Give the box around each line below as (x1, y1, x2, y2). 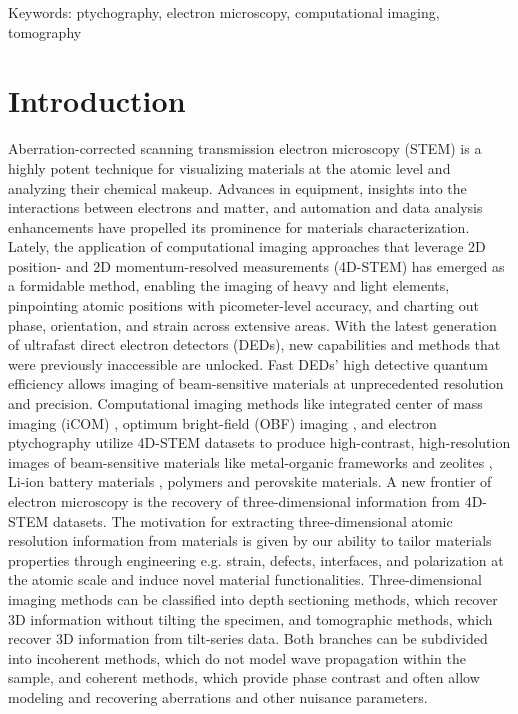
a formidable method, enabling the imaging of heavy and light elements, (8, 275, 450, 296)
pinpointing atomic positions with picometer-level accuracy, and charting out (8, 295, 479, 316)
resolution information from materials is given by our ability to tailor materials (8, 530, 492, 551)
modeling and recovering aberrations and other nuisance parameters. (8, 686, 428, 707)
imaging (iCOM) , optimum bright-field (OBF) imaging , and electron (8, 412, 437, 433)
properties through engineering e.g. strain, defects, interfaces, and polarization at (8, 549, 504, 570)
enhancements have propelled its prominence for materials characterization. (8, 216, 470, 237)
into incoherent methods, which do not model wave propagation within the (8, 647, 466, 668)
